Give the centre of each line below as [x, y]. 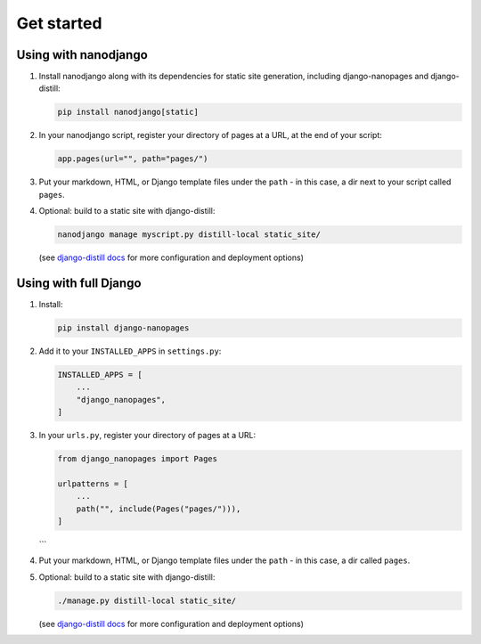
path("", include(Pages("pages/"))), [159, 509]
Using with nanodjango [82, 55]
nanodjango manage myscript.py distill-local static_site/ [189, 235]
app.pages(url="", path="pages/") [133, 159]
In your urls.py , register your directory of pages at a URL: [147, 436]
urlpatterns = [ [93, 484]
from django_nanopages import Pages [138, 459]
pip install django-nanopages [123, 328]
